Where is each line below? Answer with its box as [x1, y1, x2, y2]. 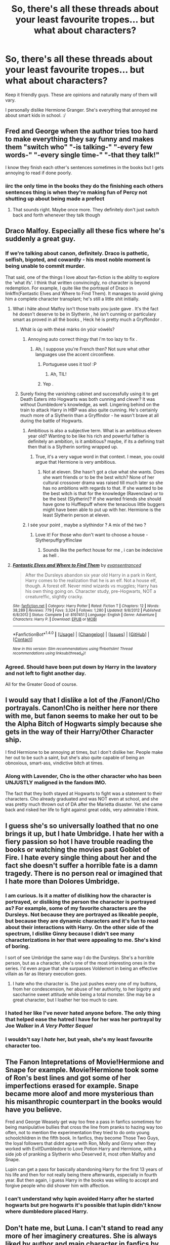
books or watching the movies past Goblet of [5, 845, 150, 854]
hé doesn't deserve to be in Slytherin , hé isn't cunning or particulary [12, 311, 156, 317]
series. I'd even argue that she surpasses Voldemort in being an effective [5, 965, 158, 971]
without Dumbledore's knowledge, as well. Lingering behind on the [20, 401, 160, 407]
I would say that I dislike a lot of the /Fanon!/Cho [5, 696, 160, 705]
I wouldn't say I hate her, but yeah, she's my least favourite [5, 1036, 153, 1043]
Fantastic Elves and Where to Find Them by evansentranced [12, 562, 142, 568]
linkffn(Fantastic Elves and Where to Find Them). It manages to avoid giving [5, 290, 163, 296]
